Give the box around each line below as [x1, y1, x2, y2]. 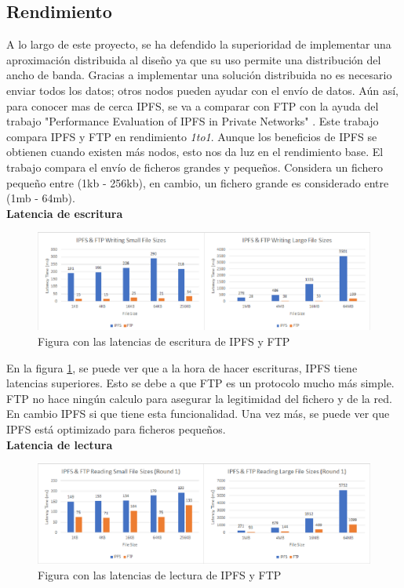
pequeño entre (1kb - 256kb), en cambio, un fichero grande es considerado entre [6, 174, 389, 191]
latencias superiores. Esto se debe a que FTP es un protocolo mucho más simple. [6, 375, 395, 391]
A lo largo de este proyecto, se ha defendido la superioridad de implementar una [6, 36, 391, 53]
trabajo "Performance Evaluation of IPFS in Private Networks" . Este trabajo [6, 113, 379, 129]
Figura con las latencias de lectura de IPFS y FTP [38, 567, 282, 583]
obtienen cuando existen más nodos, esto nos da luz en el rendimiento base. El [6, 143, 384, 160]
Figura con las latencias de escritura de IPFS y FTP [38, 332, 290, 349]
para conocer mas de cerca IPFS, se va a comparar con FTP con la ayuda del [6, 97, 379, 114]
